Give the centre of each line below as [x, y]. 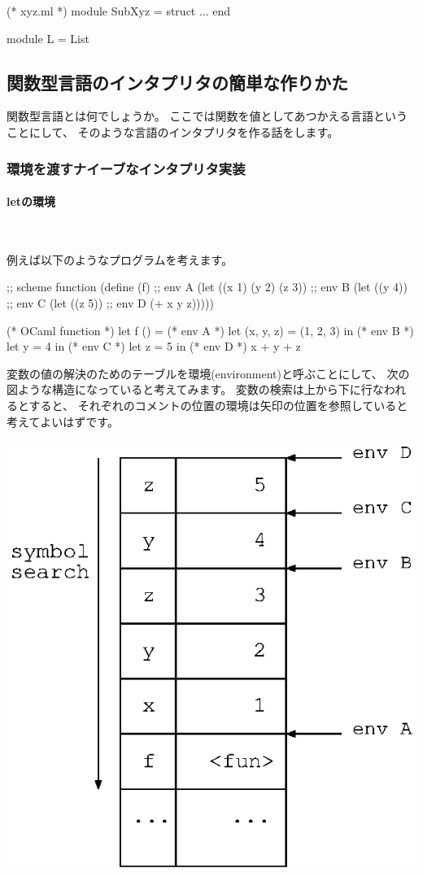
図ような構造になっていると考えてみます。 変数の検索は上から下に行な [195, 389]
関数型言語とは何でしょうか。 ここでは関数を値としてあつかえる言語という [207, 116]
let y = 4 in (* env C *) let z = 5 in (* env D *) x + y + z [154, 346]
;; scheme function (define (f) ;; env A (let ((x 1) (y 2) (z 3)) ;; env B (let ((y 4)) [207, 287]
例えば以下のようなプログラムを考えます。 [120, 259]
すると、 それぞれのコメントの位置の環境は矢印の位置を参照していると [218, 405]
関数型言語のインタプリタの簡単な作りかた [177, 82]
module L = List [48, 38]
